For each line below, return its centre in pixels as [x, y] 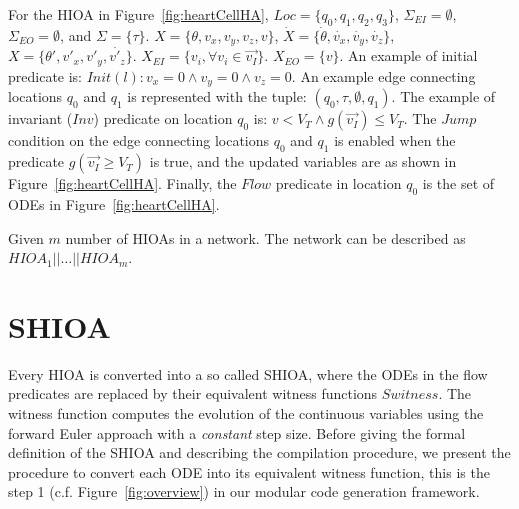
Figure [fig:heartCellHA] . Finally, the [122, 183]
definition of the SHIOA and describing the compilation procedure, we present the [259, 452]
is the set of [458, 183]
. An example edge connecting [383, 75]
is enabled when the [395, 140]
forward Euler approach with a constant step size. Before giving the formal [237, 432]
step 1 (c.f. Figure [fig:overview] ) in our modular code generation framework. [244, 491]
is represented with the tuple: [217, 96]
